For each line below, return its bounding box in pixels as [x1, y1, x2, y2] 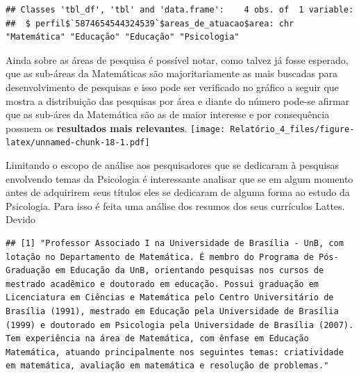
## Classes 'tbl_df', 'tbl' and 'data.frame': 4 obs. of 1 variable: [6, 5, 354, 15]
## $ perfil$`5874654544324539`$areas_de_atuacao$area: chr [6, 18, 294, 28]
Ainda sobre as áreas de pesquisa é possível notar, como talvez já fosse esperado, [6, 52, 349, 67]
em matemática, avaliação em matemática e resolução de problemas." [6, 361, 329, 371]
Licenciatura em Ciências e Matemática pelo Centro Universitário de [6, 293, 334, 303]
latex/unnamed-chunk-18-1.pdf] [6, 138, 150, 148]
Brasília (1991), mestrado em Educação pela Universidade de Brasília [6, 306, 339, 316]
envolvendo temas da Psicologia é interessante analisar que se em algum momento [6, 171, 353, 186]
